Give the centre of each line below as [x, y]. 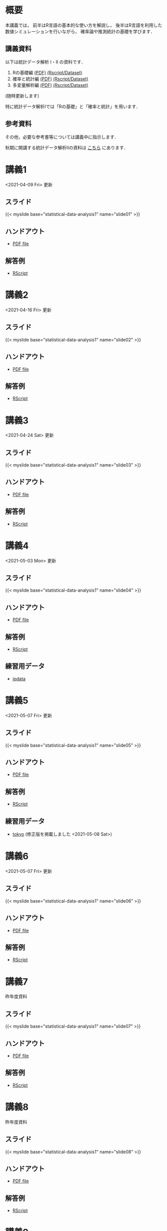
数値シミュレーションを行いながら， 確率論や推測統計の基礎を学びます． [80, 31]
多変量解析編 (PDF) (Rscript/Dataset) [50, 85]
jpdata [19, 679]
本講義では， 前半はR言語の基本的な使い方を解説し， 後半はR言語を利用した [84, 25]
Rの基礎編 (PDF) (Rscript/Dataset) [47, 72]
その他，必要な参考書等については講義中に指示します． [62, 137]
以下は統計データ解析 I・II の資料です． [45, 62]
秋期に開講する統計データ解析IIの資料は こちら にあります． [67, 147]
